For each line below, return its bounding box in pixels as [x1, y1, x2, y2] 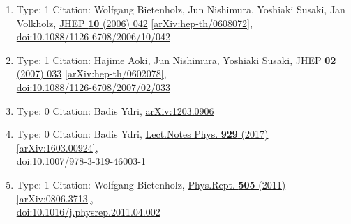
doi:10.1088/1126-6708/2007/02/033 [16, 79, 170, 94]
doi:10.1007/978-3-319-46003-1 [16, 154, 146, 168]
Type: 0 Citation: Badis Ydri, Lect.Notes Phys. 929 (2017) [16, 127, 269, 141]
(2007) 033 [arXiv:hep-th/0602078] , [16, 66, 167, 81]
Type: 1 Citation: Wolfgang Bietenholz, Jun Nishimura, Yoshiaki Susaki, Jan [16, 2, 345, 16]
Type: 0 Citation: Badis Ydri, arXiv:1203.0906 [16, 103, 214, 118]
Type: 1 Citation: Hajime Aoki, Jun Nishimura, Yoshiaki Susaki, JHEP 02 [16, 52, 336, 67]
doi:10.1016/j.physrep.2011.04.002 [16, 205, 160, 219]
